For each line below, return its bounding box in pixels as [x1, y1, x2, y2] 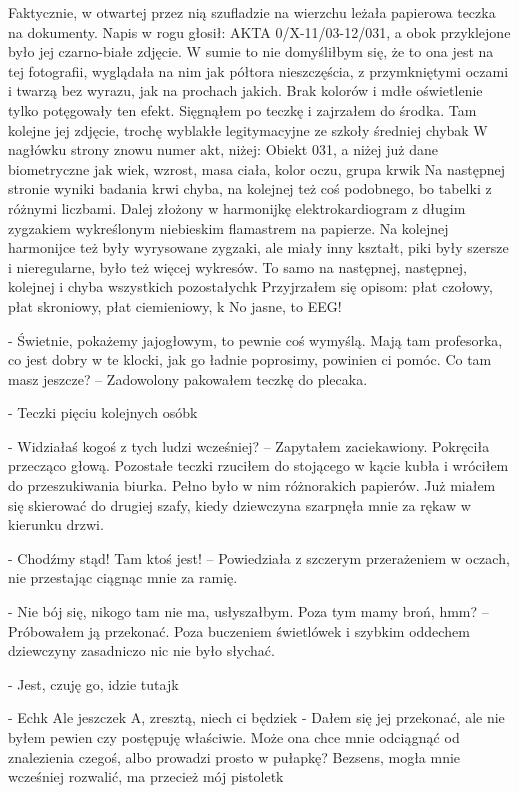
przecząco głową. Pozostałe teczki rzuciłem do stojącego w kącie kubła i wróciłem [8, 455, 509, 476]
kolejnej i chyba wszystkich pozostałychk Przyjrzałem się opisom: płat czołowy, [8, 276, 493, 297]
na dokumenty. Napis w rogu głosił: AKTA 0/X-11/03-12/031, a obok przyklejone [8, 21, 511, 42]
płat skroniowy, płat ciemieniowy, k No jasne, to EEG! [8, 295, 342, 316]
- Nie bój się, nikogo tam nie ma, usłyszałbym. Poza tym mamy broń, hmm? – [8, 601, 489, 622]
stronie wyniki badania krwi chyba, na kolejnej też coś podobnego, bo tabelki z [8, 178, 492, 199]
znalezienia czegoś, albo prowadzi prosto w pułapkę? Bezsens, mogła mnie [8, 746, 461, 767]
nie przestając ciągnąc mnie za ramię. [8, 567, 238, 588]
